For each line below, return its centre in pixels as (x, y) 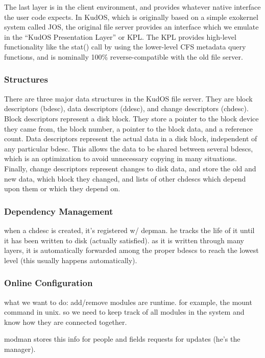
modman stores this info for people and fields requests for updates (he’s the (122, 339)
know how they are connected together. (66, 322)
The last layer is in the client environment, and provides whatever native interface (132, 7)
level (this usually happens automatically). (71, 260)
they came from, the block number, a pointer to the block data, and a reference (129, 128)
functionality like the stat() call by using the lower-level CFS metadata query (125, 47)
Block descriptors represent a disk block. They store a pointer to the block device (131, 118)
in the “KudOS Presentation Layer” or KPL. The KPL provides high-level (120, 36)
